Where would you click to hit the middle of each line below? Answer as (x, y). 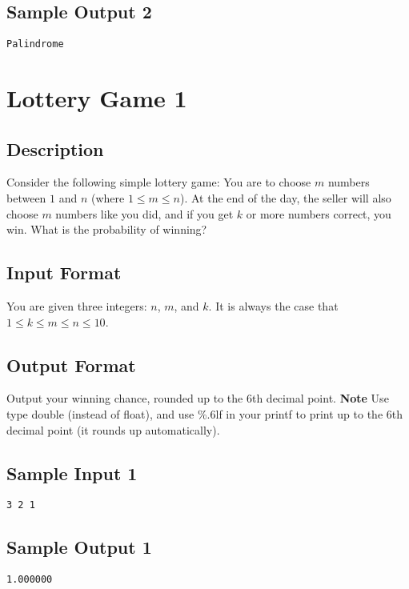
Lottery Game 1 (97, 98)
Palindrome (35, 44)
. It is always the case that (273, 306)
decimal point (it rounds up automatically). (113, 429)
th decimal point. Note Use (320, 398)
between (26, 198)
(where (108, 198)
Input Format (64, 272)
